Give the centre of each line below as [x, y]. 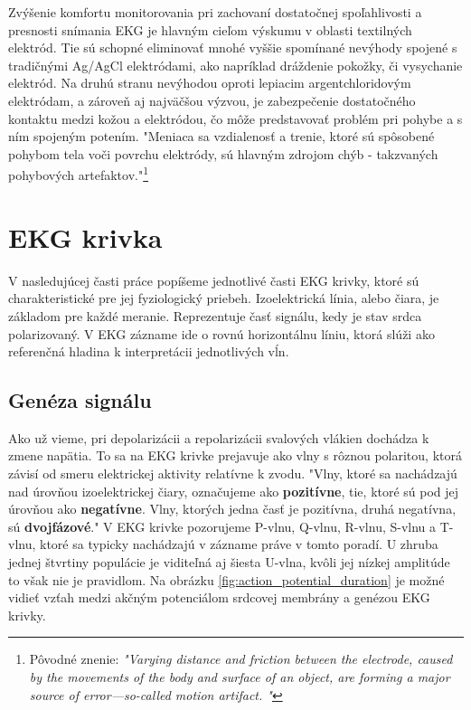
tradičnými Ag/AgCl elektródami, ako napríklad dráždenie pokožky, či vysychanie [235, 65]
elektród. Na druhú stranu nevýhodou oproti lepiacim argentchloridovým [210, 83]
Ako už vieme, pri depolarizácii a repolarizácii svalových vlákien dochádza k [219, 437]
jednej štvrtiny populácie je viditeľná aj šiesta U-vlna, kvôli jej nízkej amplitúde [229, 562]
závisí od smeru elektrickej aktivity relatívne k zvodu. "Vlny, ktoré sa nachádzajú [233, 473]
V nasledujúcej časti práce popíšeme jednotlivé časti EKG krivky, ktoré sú [214, 280]
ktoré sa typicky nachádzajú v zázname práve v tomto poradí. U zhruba [239, 544]
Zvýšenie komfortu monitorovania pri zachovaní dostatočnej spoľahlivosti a [215, 12]
